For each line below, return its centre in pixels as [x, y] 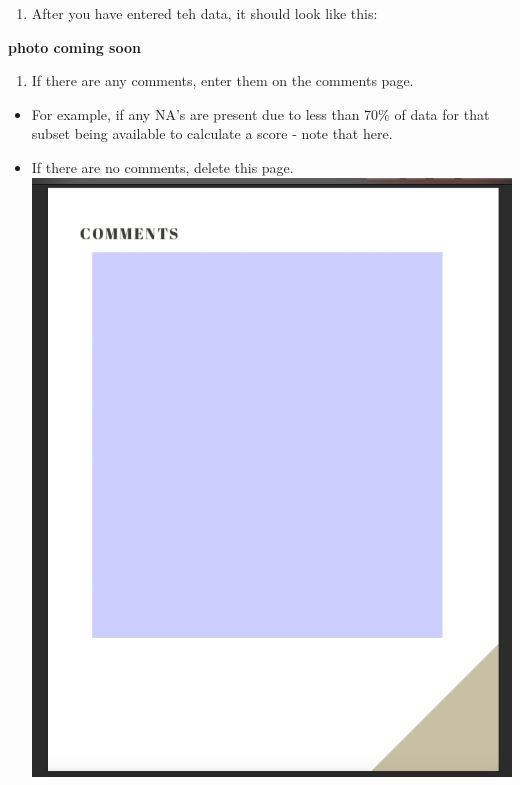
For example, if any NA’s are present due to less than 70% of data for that [260, 113]
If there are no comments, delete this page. [162, 166]
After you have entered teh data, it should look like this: [204, 13]
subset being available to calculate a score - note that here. [212, 133]
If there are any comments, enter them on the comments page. [222, 80]
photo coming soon [74, 46]
